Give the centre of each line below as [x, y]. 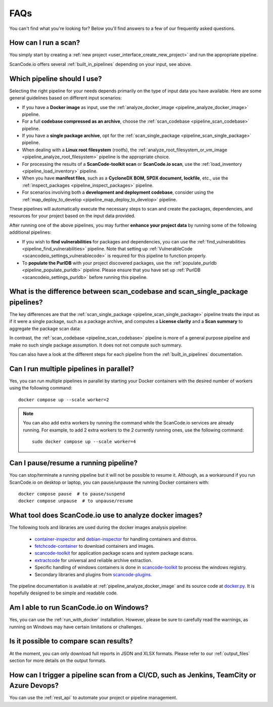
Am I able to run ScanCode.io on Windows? [79, 608]
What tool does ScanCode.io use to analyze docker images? [106, 516]
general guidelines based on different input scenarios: [66, 98]
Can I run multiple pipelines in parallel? [72, 368]
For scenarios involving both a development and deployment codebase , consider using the [118, 192]
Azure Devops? [34, 685]
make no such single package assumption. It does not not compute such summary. [96, 345]
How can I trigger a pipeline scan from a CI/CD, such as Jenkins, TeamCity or [133, 675]
